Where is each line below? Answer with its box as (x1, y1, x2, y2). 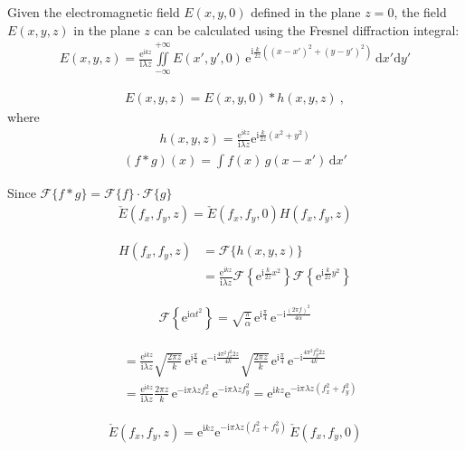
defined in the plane (251, 3, 361, 21)
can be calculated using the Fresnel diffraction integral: (154, 20, 460, 39)
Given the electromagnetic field (7, 3, 180, 21)
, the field (394, 3, 447, 21)
